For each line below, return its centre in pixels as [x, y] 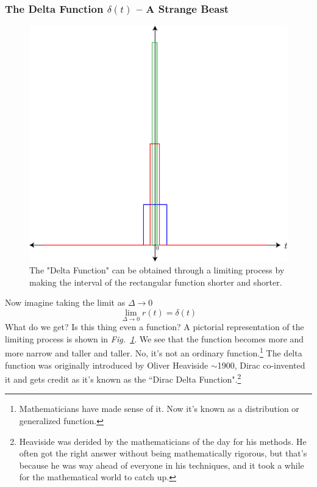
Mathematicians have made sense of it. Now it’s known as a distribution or [159, 409]
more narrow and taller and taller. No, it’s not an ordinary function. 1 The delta [154, 352]
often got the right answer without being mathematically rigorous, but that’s [163, 453]
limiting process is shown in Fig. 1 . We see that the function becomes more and [155, 338]
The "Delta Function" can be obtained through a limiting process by [157, 270]
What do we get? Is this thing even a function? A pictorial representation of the [155, 327]
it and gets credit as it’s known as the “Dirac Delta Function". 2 [123, 378]
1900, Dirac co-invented [261, 365]
